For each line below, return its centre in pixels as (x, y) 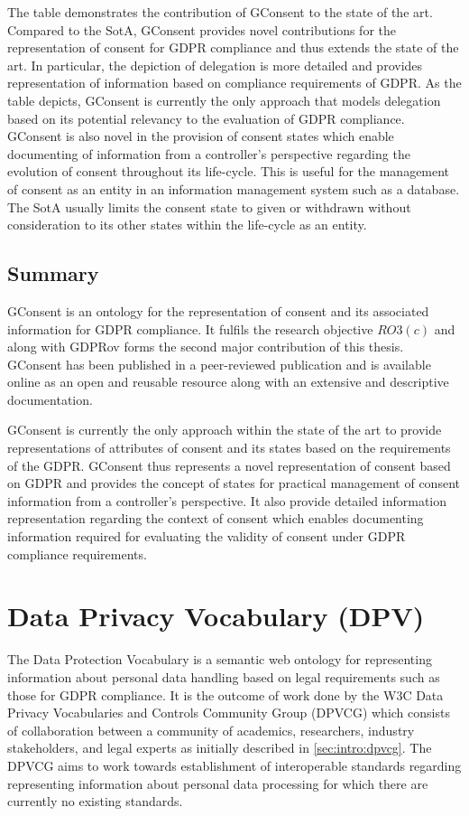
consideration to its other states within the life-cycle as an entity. (187, 225)
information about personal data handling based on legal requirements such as (224, 676)
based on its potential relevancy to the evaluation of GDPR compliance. (206, 118)
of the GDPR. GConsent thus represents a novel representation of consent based (229, 465)
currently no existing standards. (95, 801)
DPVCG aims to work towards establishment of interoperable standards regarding (234, 765)
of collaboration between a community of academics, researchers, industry (211, 730)
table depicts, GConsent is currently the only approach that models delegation (224, 100)
